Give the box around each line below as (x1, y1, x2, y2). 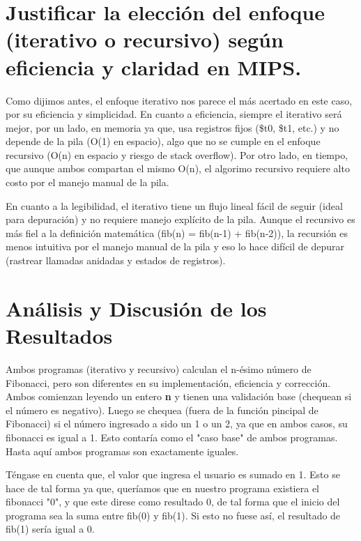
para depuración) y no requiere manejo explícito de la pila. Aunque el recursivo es (6, 212, 355, 227)
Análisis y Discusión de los (6, 294, 267, 322)
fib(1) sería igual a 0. (6, 521, 95, 536)
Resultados (6, 321, 113, 349)
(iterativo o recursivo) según (6, 25, 284, 54)
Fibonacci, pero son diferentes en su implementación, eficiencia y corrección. (6, 375, 331, 390)
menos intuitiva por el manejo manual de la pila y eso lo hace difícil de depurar (6, 239, 344, 254)
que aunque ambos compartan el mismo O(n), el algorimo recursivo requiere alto (6, 161, 350, 176)
